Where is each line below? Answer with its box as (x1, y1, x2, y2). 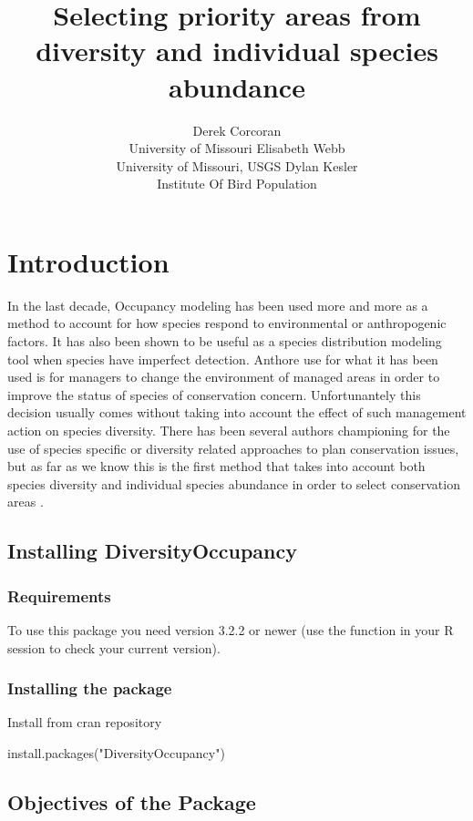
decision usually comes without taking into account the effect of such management (7, 403, 467, 422)
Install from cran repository (7, 713, 162, 732)
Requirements (7, 584, 111, 607)
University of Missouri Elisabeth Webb (129, 139, 345, 158)
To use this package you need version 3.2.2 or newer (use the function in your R (7, 620, 454, 639)
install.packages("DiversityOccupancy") (7, 743, 225, 762)
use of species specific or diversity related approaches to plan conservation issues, (7, 438, 459, 457)
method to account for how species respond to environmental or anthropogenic (7, 313, 447, 333)
